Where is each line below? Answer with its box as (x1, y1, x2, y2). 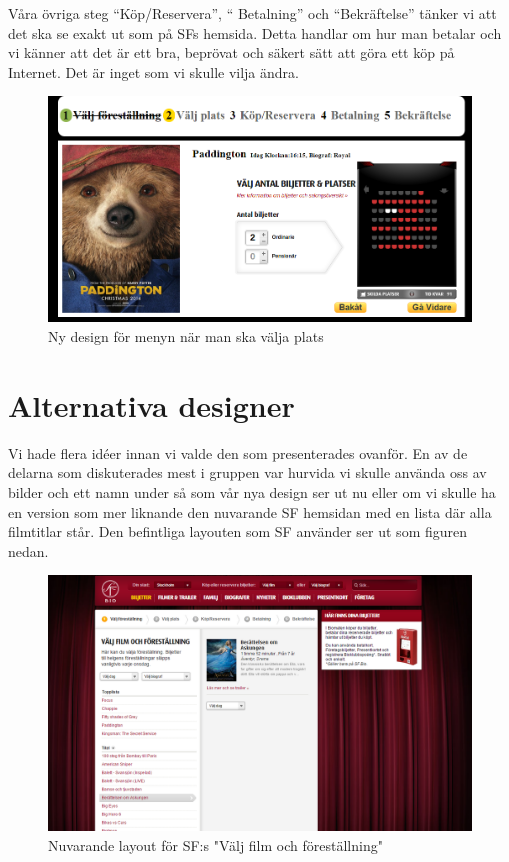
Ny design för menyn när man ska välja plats (48, 326, 324, 347)
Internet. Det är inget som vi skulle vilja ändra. (8, 61, 299, 82)
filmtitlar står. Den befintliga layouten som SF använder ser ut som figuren (8, 521, 468, 542)
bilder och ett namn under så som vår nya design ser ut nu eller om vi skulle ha (8, 481, 496, 502)
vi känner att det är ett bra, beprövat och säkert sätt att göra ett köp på (8, 42, 455, 63)
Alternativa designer (8, 384, 295, 425)
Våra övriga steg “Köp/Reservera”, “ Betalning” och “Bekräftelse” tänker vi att (8, 3, 497, 23)
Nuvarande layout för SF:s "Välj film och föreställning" (48, 834, 383, 855)
